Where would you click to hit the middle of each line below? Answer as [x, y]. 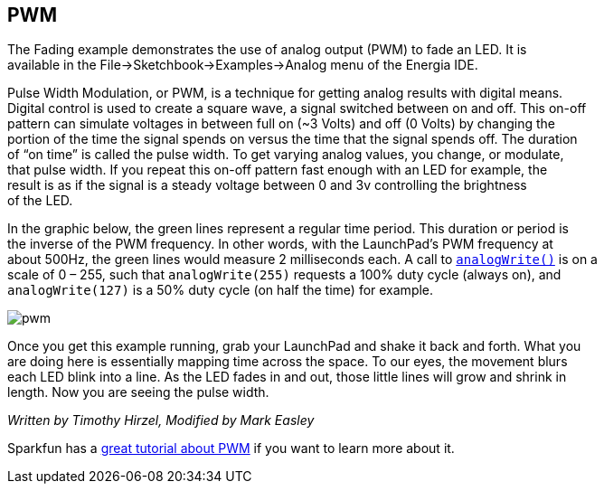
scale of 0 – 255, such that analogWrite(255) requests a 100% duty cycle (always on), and [284, 275]
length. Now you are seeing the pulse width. [138, 392]
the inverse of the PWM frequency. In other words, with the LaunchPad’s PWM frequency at [280, 244]
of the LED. [40, 201]
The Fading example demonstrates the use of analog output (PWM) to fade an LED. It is [267, 50]
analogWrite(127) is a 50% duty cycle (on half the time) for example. [221, 290]
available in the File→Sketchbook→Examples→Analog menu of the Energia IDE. [243, 65]
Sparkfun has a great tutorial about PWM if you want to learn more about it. [231, 449]
